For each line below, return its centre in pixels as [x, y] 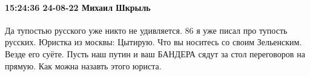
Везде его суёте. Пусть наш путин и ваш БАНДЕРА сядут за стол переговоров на [155, 53]
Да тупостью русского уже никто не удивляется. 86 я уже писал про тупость [146, 30]
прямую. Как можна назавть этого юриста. [83, 65]
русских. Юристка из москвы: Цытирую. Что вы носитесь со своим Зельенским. [153, 42]
